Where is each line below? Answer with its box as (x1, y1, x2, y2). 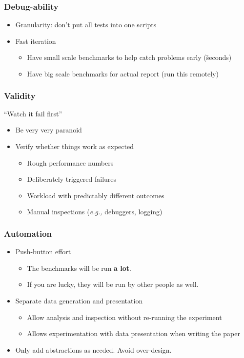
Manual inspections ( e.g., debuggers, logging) (27, 207, 163, 217)
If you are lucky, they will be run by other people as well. (27, 279, 199, 289)
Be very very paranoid (15, 125, 82, 135)
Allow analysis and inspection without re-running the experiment (27, 312, 222, 322)
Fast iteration (15, 36, 56, 46)
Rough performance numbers (27, 157, 114, 168)
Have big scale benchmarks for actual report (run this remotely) (27, 69, 219, 78)
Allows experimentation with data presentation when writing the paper (27, 328, 240, 339)
